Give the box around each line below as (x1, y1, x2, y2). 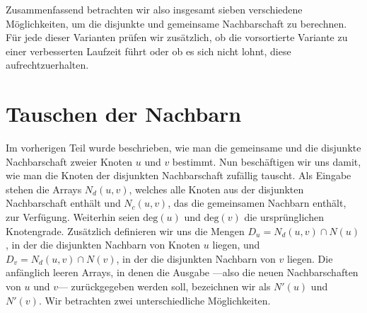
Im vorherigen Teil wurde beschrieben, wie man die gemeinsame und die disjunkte (6, 140, 361, 155)
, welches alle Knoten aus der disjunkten (129, 181, 304, 196)
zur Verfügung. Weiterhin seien (6, 210, 140, 224)
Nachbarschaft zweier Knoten (6, 154, 133, 169)
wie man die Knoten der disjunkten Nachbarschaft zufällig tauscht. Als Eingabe (6, 168, 351, 183)
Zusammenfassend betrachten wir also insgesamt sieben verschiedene (6, 2, 303, 16)
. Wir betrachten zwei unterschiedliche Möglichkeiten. (38, 292, 271, 307)
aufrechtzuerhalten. (6, 57, 89, 72)
